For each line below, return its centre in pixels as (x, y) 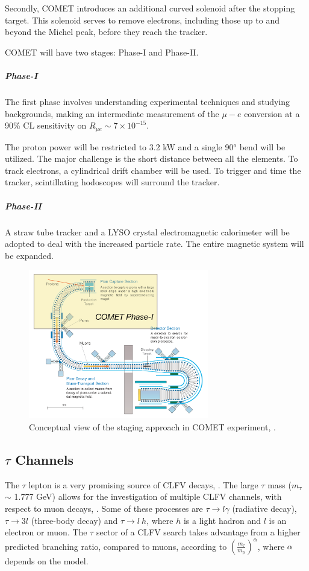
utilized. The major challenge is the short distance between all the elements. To (151, 158)
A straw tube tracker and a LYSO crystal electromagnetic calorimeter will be (147, 231)
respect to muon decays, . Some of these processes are (104, 508)
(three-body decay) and (74, 520)
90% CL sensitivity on (46, 125)
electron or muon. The (46, 532)
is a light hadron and (222, 520)
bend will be (262, 146)
